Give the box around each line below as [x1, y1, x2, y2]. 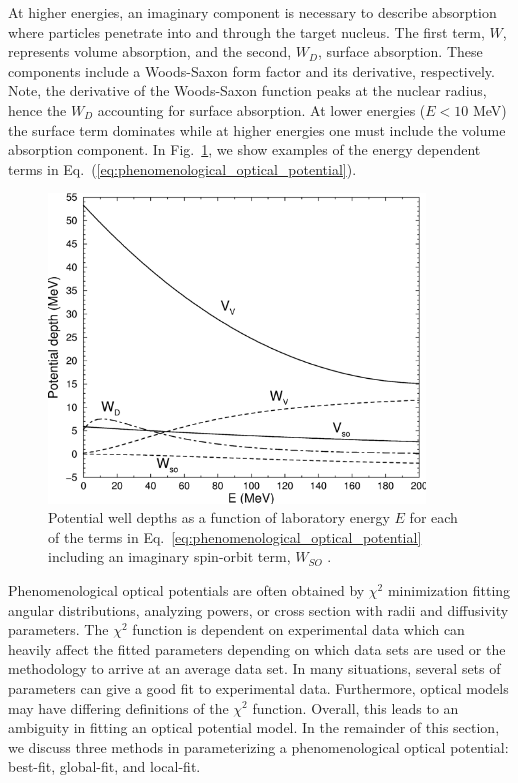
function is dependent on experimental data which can [132, 619, 465, 640]
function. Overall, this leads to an [252, 697, 459, 718]
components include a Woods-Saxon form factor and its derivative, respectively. [8, 60, 495, 81]
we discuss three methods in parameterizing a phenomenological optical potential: [8, 736, 509, 757]
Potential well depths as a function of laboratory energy [48, 507, 390, 528]
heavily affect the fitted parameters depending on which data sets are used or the [8, 638, 506, 659]
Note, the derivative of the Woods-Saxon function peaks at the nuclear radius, [8, 80, 487, 101]
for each [409, 507, 458, 528]
